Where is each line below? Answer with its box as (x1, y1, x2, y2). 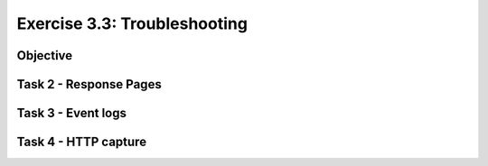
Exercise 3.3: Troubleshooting (16, 14, 249, 33)
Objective (16, 48, 73, 63)
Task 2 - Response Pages (16, 77, 162, 92)
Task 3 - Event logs (16, 106, 127, 121)
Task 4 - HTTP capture (16, 134, 147, 150)
